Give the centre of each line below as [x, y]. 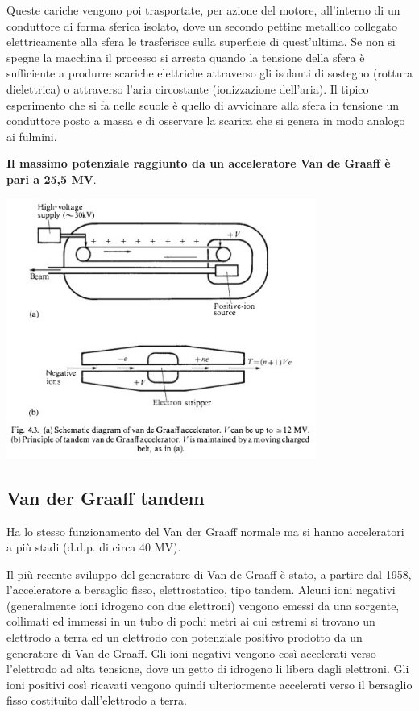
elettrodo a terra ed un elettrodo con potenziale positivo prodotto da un [185, 637]
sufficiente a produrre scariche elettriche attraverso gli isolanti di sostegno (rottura [210, 73]
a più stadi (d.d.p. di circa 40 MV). [94, 547]
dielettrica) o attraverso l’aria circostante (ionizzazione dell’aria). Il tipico [188, 88]
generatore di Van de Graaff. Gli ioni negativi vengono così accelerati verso [191, 653]
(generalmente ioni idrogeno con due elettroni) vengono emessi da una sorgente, [203, 605]
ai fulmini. [32, 136]
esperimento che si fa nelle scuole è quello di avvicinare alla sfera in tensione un [203, 104]
